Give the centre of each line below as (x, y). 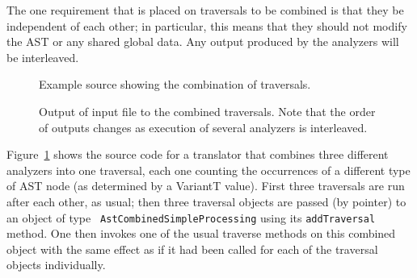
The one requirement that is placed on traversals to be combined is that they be (205, 10)
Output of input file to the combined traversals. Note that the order (207, 111)
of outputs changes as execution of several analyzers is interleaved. (203, 127)
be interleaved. (43, 57)
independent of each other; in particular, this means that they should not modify (207, 25)
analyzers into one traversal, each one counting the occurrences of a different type (208, 170)
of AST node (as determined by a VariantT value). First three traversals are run (206, 186)
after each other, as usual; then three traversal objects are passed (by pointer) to (206, 201)
